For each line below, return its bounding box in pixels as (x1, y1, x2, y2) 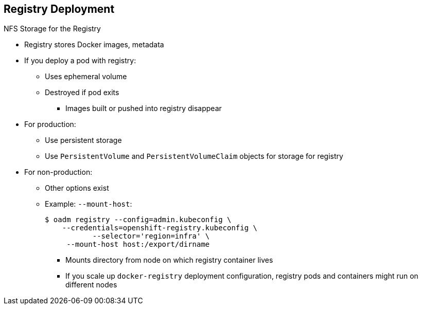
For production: (24, 120, 76, 129)
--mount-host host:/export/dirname (66, 240, 210, 249)
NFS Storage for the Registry (4, 24, 101, 33)
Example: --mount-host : (45, 199, 132, 209)
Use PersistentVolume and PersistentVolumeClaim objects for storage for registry (45, 152, 343, 161)
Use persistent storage (45, 136, 122, 145)
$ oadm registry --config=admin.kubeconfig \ (45, 215, 232, 224)
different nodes (65, 280, 117, 289)
